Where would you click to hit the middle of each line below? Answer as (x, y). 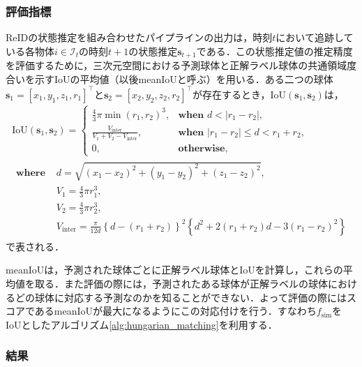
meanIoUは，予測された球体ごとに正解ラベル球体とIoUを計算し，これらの (174, 270)
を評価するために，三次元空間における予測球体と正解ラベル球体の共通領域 (176, 65)
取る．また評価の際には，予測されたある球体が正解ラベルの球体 (181, 283)
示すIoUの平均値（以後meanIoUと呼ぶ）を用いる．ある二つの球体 (184, 78)
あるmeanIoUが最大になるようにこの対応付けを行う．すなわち (175, 311)
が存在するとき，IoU (239, 94)
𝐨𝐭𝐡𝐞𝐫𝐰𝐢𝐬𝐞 (202, 149)
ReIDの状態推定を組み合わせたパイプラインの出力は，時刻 (139, 37)
